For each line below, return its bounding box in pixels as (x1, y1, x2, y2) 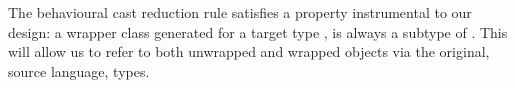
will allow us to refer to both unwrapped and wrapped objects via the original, (8, 41, 490, 62)
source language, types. (8, 60, 150, 81)
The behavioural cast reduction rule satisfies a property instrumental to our (8, 2, 472, 22)
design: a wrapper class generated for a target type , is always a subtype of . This (8, 21, 508, 42)
